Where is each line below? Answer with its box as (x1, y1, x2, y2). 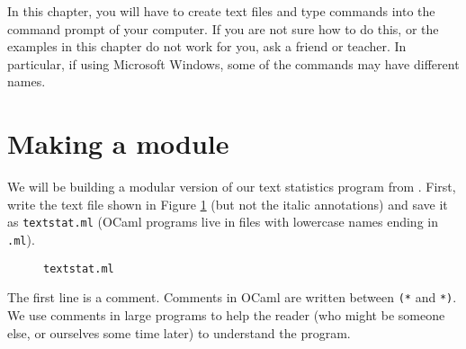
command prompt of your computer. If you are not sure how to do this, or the (7, 19, 439, 38)
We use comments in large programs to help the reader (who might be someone (7, 305, 445, 324)
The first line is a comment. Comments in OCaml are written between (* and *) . (7, 288, 457, 307)
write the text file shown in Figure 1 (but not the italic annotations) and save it (7, 194, 448, 213)
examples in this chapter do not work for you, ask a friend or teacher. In (7, 37, 407, 56)
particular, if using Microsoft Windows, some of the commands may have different (7, 54, 460, 73)
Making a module (7, 125, 229, 162)
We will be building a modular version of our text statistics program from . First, (7, 177, 456, 196)
